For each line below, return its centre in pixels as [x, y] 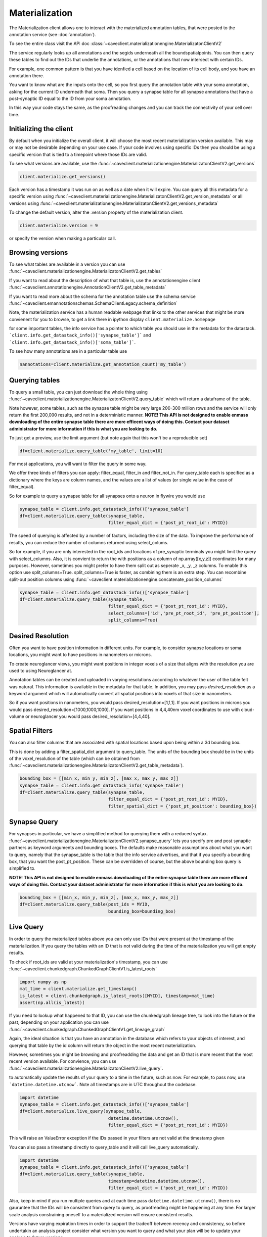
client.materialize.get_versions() [63, 176]
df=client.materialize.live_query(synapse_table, [81, 1111]
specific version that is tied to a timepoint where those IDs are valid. [78, 154]
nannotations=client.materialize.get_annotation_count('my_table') [103, 364]
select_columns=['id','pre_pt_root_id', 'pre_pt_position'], [184, 613]
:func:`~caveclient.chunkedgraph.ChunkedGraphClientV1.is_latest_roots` [83, 969]
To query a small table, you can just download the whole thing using [78, 392]
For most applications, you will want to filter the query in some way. [78, 464]
